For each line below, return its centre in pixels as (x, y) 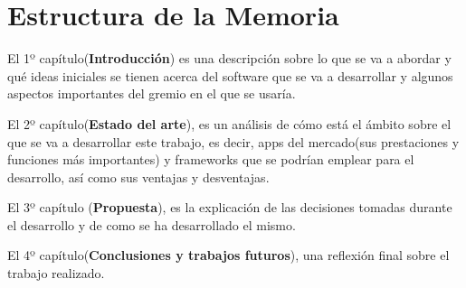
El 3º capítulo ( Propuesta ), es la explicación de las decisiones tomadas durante (230, 207)
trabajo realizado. (56, 273)
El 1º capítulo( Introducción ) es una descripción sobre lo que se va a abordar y (229, 58)
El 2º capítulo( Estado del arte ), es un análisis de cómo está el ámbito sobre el (229, 123)
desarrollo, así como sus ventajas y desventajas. (138, 177)
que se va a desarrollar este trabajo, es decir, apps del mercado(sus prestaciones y (233, 141)
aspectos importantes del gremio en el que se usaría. (152, 93)
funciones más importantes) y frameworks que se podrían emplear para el (211, 159)
